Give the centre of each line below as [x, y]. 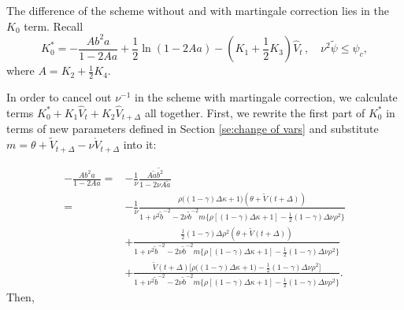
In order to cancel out [59, 96]
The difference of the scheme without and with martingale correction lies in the [198, 10]
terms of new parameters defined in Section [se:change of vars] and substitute [193, 129]
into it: [140, 144]
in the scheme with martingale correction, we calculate [266, 96]
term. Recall [54, 26]
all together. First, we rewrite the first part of [255, 112]
